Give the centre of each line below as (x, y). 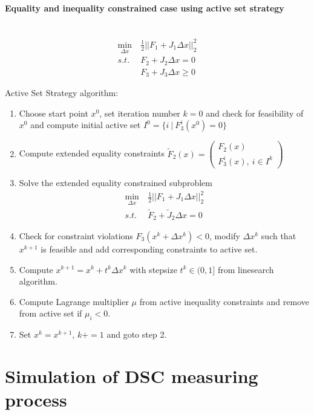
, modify (224, 235)
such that (279, 235)
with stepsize (153, 269)
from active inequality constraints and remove (224, 301)
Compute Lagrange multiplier (74, 301)
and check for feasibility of (255, 113)
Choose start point (54, 113)
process (36, 400)
